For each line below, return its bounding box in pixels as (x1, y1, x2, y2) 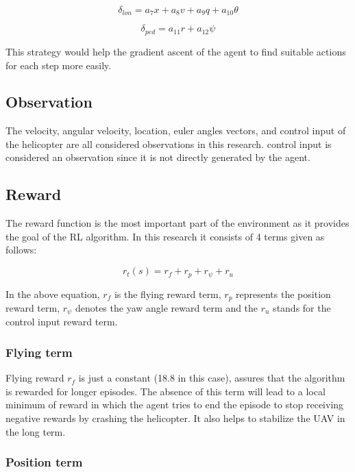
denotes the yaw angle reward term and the (75, 300, 258, 314)
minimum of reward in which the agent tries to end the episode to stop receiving (5, 397, 344, 412)
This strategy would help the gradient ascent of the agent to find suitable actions (5, 44, 346, 58)
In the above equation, (5, 286, 100, 301)
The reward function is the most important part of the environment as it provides (5, 216, 350, 230)
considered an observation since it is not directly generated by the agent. (5, 150, 310, 164)
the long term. (5, 424, 66, 438)
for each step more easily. (5, 58, 112, 72)
